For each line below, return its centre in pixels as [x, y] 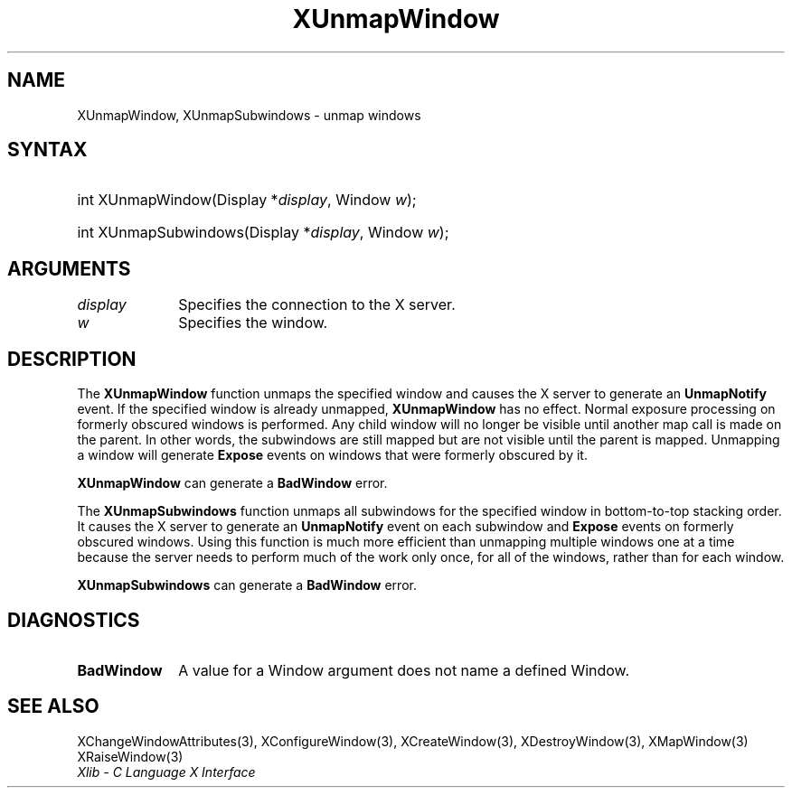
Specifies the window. [253, 323]
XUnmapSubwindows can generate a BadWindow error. [247, 585]
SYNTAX [47, 150]
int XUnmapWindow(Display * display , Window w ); [247, 200]
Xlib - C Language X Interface [166, 772]
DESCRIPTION [72, 359]
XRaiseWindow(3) [130, 756]
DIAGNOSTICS [74, 620]
